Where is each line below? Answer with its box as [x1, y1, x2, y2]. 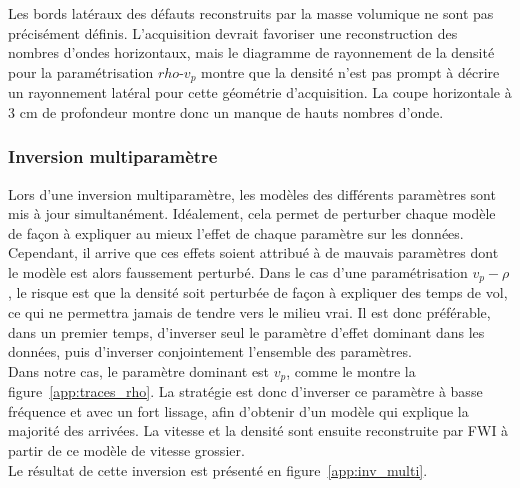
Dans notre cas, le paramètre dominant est [8, 360, 270, 381]
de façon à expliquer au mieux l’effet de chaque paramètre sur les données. [8, 222, 464, 243]
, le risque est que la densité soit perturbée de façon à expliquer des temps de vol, [8, 282, 508, 303]
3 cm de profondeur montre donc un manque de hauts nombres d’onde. [8, 101, 444, 122]
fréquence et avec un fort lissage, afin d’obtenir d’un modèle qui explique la [8, 400, 469, 421]
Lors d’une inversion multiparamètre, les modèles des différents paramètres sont [8, 183, 496, 204]
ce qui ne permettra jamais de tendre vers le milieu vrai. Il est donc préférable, [8, 302, 491, 323]
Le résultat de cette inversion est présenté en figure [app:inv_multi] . [8, 459, 428, 480]
